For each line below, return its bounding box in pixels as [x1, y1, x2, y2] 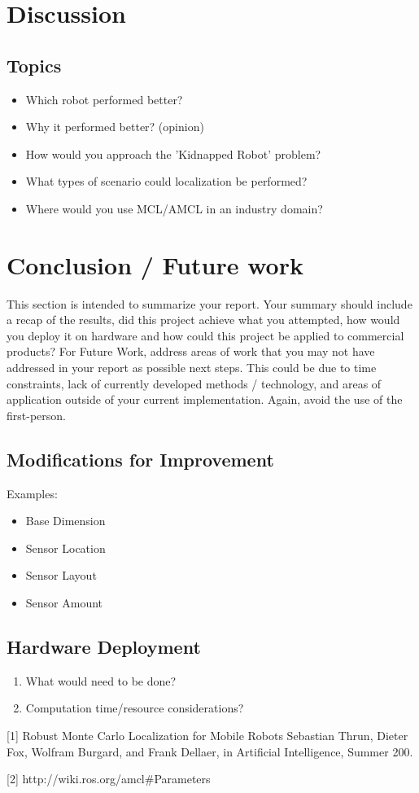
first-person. [7, 406, 66, 423]
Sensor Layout [25, 567, 97, 584]
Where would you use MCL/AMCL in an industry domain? [25, 199, 323, 217]
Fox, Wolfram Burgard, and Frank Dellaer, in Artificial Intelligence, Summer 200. [7, 743, 413, 760]
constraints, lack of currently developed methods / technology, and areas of [7, 375, 382, 392]
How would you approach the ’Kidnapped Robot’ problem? [25, 145, 321, 162]
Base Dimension [25, 512, 106, 529]
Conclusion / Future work [7, 248, 303, 281]
